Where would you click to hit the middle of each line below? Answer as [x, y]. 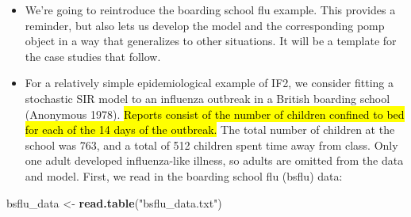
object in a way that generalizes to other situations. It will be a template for [211, 41]
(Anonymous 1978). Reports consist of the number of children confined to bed [215, 114]
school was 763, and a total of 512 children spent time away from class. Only [211, 145]
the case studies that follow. [93, 56]
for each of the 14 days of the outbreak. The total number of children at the [210, 129]
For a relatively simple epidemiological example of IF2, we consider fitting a [209, 83]
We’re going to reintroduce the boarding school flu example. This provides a [210, 10]
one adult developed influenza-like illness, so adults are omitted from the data [214, 160]
